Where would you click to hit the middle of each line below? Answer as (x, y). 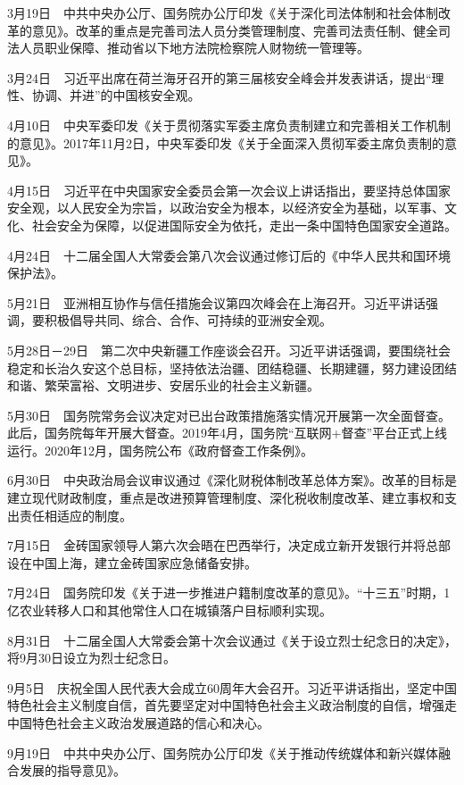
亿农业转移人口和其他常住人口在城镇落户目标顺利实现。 (170, 610)
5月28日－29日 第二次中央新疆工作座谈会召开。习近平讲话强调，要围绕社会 (229, 350)
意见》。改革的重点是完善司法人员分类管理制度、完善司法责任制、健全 (235, 30)
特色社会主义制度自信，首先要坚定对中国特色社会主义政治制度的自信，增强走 (232, 705)
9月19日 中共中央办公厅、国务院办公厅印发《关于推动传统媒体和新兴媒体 (223, 752)
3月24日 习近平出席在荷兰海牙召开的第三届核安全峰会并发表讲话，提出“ (220, 77)
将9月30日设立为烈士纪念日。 (91, 658)
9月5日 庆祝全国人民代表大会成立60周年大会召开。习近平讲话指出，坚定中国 (232, 687)
